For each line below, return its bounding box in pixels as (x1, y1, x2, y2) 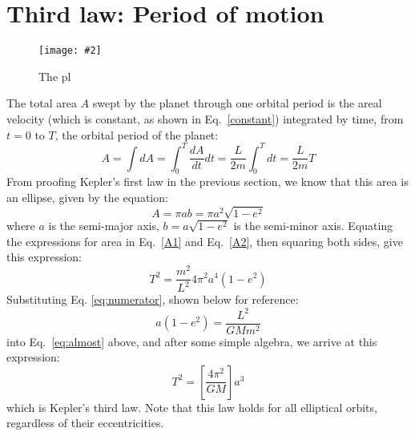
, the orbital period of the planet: (54, 126, 219, 143)
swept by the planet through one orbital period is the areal (92, 95, 382, 111)
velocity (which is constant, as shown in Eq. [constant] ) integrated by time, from (6, 110, 404, 127)
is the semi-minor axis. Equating (233, 217, 393, 234)
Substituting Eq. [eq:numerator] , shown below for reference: (6, 291, 299, 308)
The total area (6, 95, 77, 111)
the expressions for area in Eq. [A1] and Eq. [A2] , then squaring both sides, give (6, 232, 403, 249)
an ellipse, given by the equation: (6, 189, 168, 206)
